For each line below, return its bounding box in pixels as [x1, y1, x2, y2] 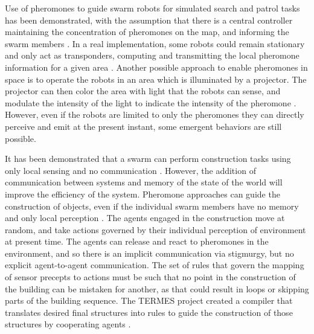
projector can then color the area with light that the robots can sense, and [5, 85, 281, 97]
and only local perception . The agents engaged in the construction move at [5, 211, 285, 224]
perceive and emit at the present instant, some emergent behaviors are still [5, 120, 282, 132]
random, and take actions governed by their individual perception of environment [5, 223, 306, 236]
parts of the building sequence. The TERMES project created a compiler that [5, 294, 293, 307]
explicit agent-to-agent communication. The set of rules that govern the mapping [5, 259, 304, 271]
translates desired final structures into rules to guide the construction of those [5, 306, 293, 318]
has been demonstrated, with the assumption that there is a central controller [5, 13, 293, 26]
